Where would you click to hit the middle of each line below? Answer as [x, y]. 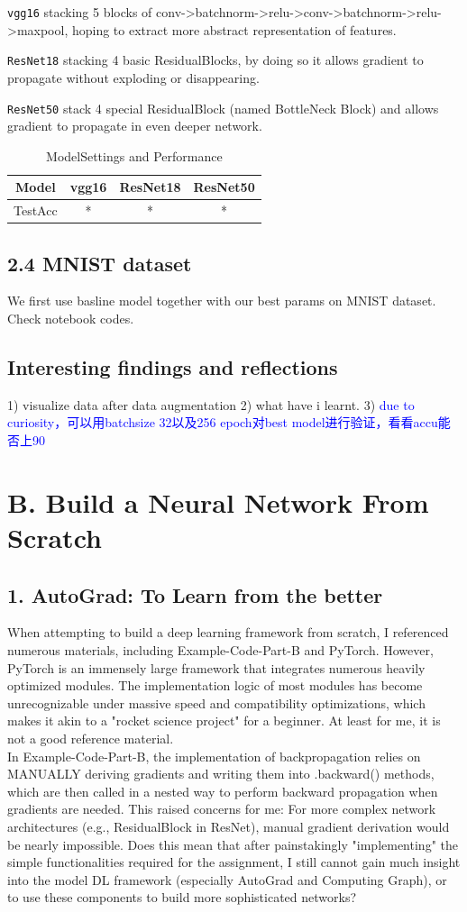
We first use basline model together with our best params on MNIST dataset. [222, 301]
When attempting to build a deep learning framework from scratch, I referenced [228, 632]
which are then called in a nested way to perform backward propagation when [223, 791]
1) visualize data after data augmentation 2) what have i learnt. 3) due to [211, 404]
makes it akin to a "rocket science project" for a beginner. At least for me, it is [224, 720]
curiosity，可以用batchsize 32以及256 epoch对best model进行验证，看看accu [223, 422]
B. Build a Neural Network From [218, 502]
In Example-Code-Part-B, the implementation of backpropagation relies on [214, 756]
